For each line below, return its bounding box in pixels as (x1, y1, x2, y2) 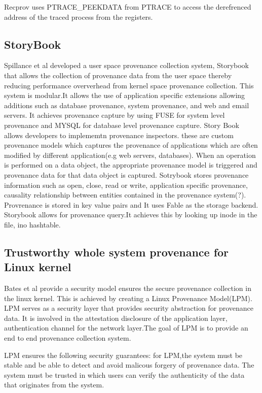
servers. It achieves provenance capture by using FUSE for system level (4, 110, 225, 120)
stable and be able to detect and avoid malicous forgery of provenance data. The (4, 359, 254, 370)
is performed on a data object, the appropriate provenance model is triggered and (4, 159, 257, 170)
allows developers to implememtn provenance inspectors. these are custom (4, 129, 234, 140)
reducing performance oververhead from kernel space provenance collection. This (4, 80, 254, 90)
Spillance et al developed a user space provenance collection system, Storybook (4, 60, 249, 71)
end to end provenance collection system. (4, 333, 131, 343)
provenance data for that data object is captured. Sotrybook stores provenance (4, 169, 249, 180)
